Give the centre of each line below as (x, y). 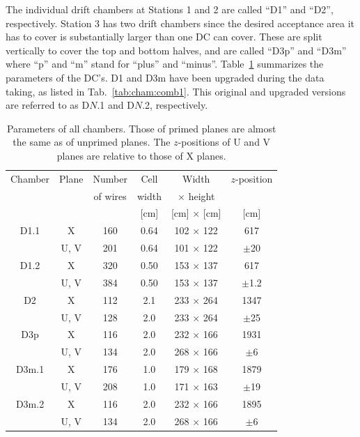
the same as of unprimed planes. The (92, 142)
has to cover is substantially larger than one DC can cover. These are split (164, 37)
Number (110, 178)
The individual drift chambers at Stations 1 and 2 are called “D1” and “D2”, (170, 9)
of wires (110, 195)
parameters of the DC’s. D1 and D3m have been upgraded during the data (165, 77)
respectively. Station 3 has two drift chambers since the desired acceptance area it (180, 23)
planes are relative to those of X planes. (141, 155)
